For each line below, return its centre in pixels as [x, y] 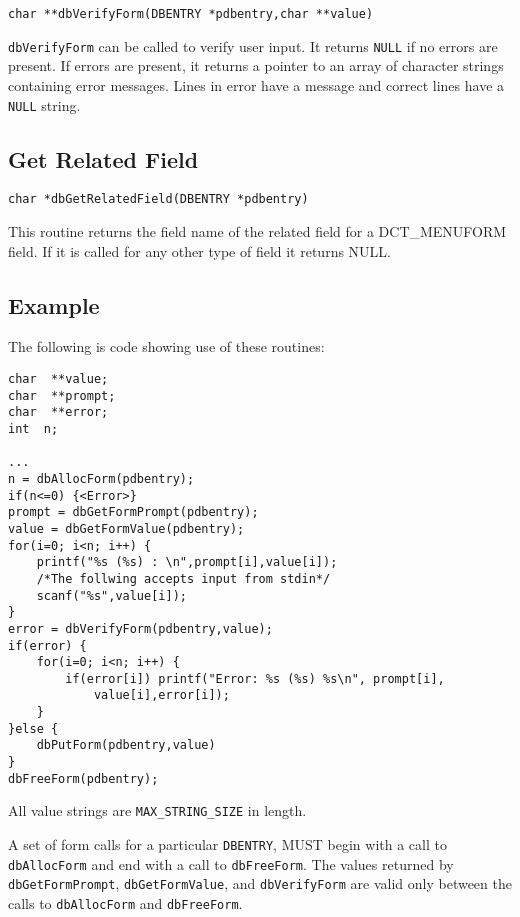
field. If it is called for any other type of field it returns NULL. [199, 250]
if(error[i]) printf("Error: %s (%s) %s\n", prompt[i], [255, 678]
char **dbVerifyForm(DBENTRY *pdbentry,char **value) [191, 14]
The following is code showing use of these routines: [166, 346]
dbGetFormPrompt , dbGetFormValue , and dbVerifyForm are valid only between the [260, 883]
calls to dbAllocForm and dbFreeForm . [125, 903]
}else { [33, 728]
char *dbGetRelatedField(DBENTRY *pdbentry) [158, 199]
